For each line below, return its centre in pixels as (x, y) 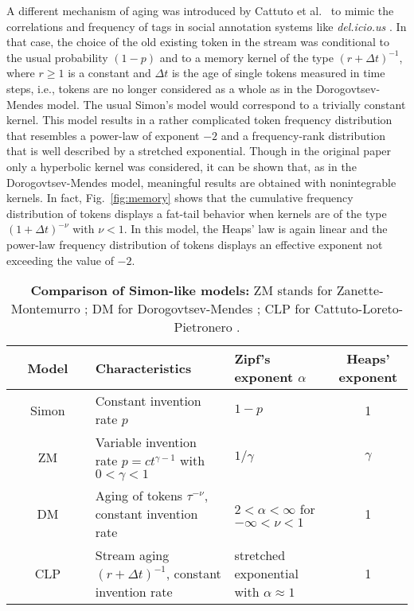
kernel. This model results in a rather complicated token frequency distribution (199, 120)
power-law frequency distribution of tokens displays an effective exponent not (195, 244)
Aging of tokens (139, 496)
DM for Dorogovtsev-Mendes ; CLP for (201, 309)
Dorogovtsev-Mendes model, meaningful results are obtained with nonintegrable (201, 182)
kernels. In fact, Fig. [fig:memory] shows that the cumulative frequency (180, 198)
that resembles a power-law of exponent (103, 135)
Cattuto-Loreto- (359, 309)
